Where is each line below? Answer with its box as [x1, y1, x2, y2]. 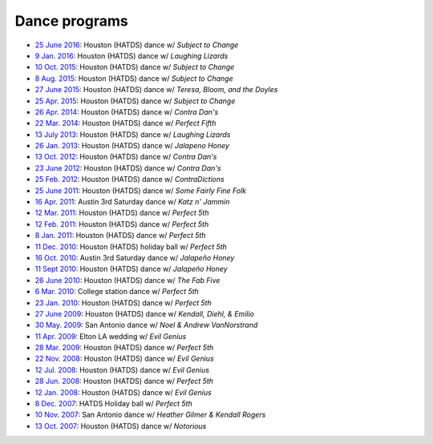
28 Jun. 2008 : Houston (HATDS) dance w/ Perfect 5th [34, 377, 214, 386]
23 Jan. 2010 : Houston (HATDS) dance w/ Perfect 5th [34, 297, 212, 308]
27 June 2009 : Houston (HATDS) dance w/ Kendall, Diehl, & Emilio [34, 309, 254, 318]
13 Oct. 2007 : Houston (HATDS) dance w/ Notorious [34, 421, 207, 430]
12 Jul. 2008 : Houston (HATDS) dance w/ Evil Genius [34, 365, 210, 374]
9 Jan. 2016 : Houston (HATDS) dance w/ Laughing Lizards [34, 50, 229, 60]
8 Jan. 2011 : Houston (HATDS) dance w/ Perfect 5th [34, 231, 206, 240]
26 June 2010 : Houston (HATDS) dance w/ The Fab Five [34, 275, 221, 285]
